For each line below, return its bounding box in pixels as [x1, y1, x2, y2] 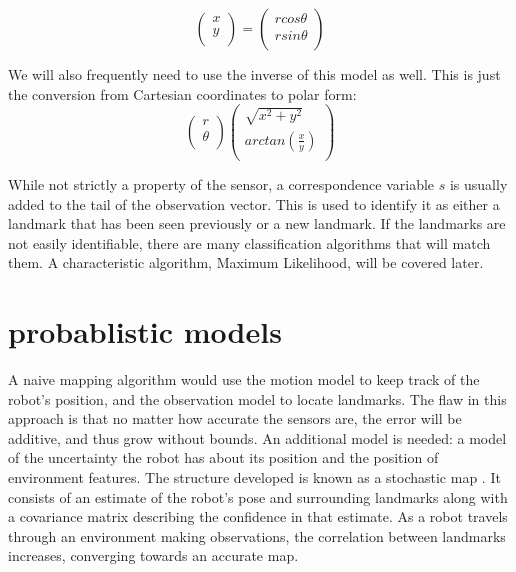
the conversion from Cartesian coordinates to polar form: [8, 83, 357, 104]
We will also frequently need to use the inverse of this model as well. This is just [8, 64, 501, 84]
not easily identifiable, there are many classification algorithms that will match [8, 232, 491, 253]
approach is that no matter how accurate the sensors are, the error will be [8, 408, 462, 429]
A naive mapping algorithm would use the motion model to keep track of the [8, 369, 480, 389]
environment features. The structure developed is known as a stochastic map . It [8, 466, 501, 487]
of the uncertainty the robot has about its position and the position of [8, 447, 439, 468]
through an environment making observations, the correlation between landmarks [8, 525, 506, 546]
